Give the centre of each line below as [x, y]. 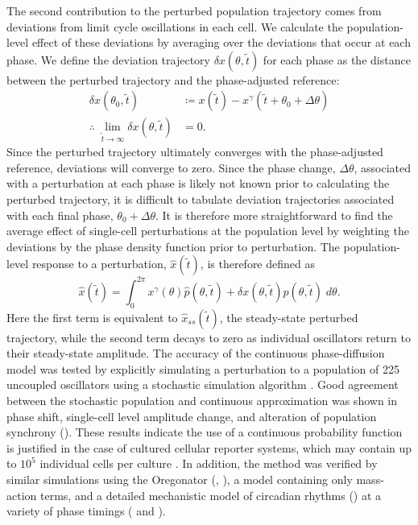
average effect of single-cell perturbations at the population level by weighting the [208, 231]
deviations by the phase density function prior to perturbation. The [173, 246]
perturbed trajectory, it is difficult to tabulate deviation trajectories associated [201, 199]
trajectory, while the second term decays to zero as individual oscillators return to [209, 337]
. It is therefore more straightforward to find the [274, 215]
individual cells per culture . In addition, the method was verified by [209, 463]
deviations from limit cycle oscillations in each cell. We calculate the [175, 26]
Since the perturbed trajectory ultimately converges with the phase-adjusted [195, 152]
